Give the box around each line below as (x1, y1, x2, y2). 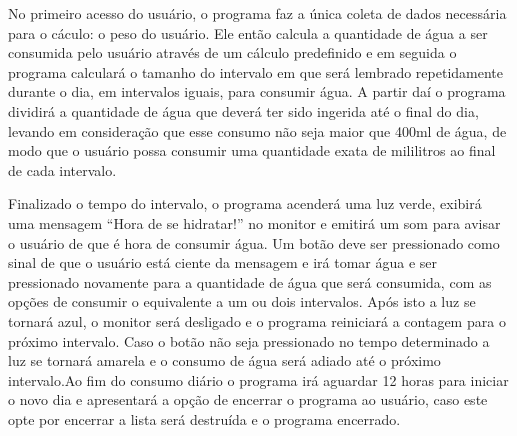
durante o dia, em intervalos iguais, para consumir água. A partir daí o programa (8, 81, 506, 102)
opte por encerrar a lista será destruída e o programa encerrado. (8, 408, 401, 429)
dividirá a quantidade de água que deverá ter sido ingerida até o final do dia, (8, 100, 479, 121)
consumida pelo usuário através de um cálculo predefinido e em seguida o (8, 42, 457, 63)
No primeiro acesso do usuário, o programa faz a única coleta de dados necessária (8, 3, 507, 23)
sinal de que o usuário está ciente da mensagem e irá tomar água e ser (8, 252, 438, 273)
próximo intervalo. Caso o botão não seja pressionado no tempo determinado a (8, 330, 490, 351)
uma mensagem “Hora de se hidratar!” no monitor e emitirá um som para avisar (8, 212, 501, 233)
